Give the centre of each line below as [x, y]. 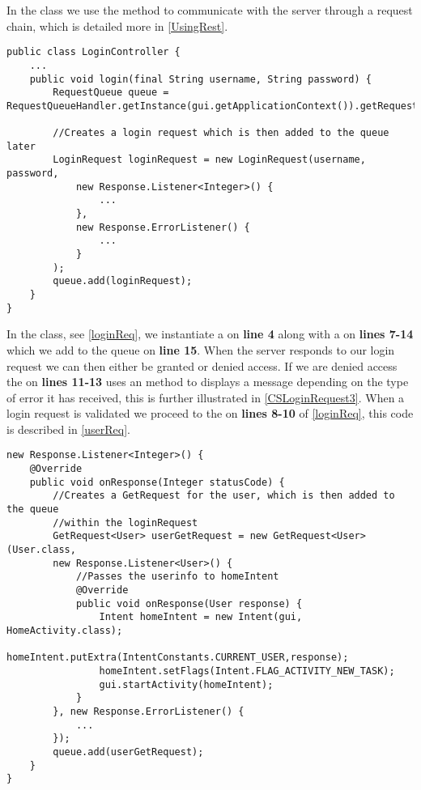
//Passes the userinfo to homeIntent [177, 577]
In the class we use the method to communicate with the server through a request [210, 10]
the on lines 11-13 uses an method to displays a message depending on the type [208, 382]
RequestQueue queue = [111, 93]
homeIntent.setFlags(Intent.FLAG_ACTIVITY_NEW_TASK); [247, 671]
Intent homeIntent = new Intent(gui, [201, 617]
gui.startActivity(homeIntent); [186, 684]
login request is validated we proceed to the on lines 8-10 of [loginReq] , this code [210, 413]
